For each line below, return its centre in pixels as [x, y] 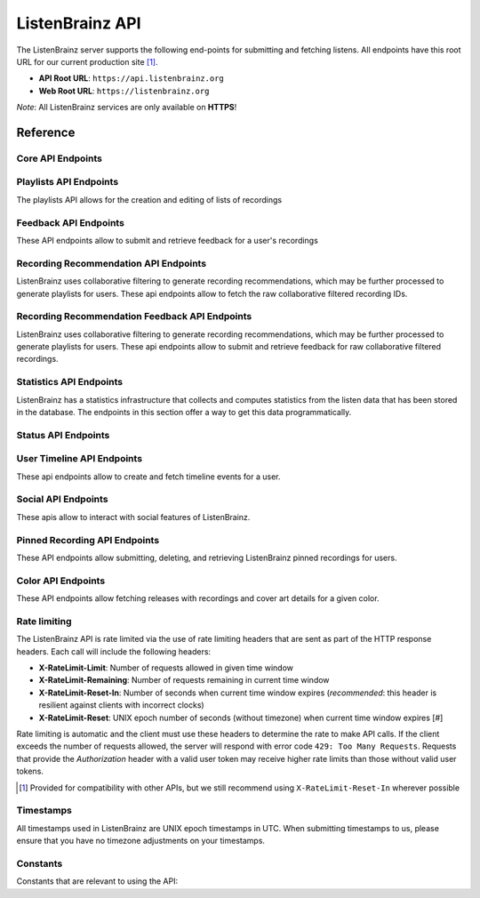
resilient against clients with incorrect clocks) [121, 705]
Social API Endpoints [62, 500]
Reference [46, 132]
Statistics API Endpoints [70, 382]
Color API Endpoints [61, 581]
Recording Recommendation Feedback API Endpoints [134, 317]
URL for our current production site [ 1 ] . [88, 61]
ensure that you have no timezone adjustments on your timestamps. [141, 841]
